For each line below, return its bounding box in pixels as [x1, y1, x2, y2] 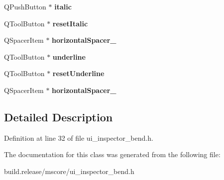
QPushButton [4, 1, 46, 11]
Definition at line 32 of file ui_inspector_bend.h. [4, 132, 153, 143]
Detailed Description [4, 109, 113, 124]
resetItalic [52, 18, 88, 28]
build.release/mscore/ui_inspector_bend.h [4, 166, 134, 176]
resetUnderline [52, 68, 105, 79]
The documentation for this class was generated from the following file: [4, 149, 221, 160]
